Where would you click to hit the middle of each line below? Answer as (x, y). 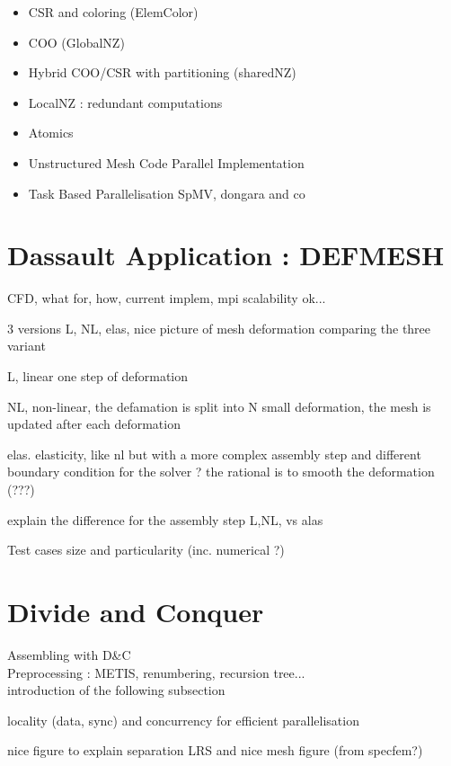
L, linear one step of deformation (98, 376)
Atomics (51, 133)
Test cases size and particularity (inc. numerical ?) (146, 550)
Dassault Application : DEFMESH (226, 255)
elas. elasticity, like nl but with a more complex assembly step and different (214, 454)
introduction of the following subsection (116, 690)
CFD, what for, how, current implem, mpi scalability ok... (167, 298)
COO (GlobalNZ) (76, 42)
